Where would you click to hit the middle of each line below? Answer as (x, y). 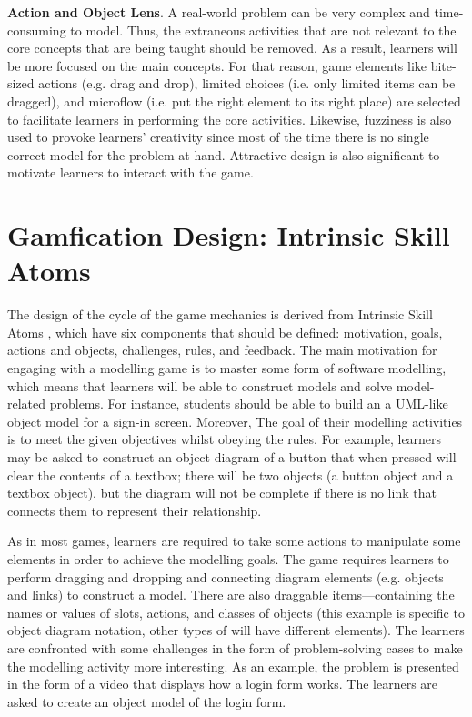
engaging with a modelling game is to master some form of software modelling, (227, 368)
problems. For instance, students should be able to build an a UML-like (249, 404)
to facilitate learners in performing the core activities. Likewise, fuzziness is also (230, 119)
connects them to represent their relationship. (135, 510)
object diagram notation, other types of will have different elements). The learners (236, 630)
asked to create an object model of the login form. (147, 701)
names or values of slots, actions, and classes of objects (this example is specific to (236, 612)
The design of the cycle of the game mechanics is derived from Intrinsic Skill (220, 314)
